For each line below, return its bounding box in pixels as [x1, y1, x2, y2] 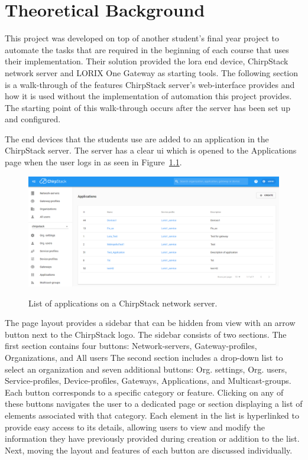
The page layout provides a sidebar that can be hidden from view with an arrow [5, 317, 296, 329]
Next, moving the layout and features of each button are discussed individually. [5, 443, 293, 456]
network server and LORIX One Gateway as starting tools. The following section [5, 66, 299, 79]
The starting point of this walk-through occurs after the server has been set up [5, 101, 290, 113]
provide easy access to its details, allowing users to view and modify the [5, 420, 265, 433]
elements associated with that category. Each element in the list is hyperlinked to [5, 409, 300, 421]
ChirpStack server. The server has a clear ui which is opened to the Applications [5, 144, 297, 156]
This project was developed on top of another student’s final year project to [5, 32, 280, 44]
